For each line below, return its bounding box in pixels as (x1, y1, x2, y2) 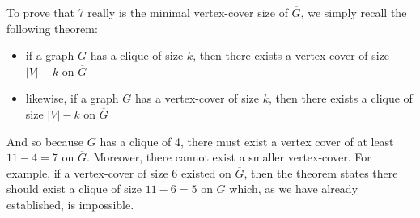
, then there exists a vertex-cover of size (193, 47, 390, 64)
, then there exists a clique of (268, 90, 413, 107)
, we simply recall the (300, 4, 407, 20)
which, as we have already (229, 180, 358, 197)
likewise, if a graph (25, 90, 119, 107)
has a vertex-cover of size (134, 90, 260, 107)
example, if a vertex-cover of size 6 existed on (6, 164, 231, 181)
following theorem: (6, 19, 98, 36)
